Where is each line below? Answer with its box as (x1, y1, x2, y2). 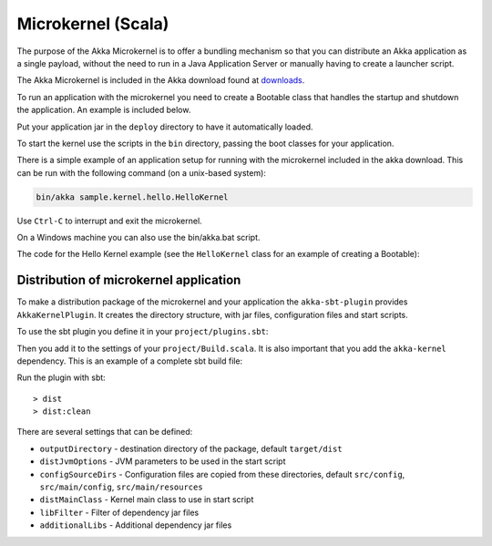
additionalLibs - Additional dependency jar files (39, 520, 232, 531)
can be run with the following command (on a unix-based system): (16, 167, 266, 178)
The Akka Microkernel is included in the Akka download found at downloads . (16, 75, 305, 86)
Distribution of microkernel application (16, 273, 241, 288)
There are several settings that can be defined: (16, 427, 193, 438)
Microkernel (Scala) (16, 14, 169, 34)
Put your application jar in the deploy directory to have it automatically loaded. (16, 121, 313, 132)
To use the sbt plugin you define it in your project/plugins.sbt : (16, 326, 269, 337)
